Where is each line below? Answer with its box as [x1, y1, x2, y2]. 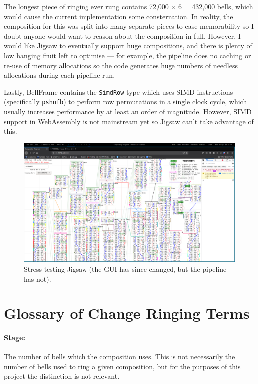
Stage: [4, 332, 25, 343]
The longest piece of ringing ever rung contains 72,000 [4, 1, 169, 11]
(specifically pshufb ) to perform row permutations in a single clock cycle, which [4, 96, 247, 107]
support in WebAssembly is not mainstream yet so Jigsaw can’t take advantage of [4, 116, 254, 126]
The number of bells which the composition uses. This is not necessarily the [4, 351, 235, 362]
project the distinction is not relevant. [4, 371, 120, 381]
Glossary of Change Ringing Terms [4, 303, 250, 323]
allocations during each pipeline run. [4, 70, 115, 80]
